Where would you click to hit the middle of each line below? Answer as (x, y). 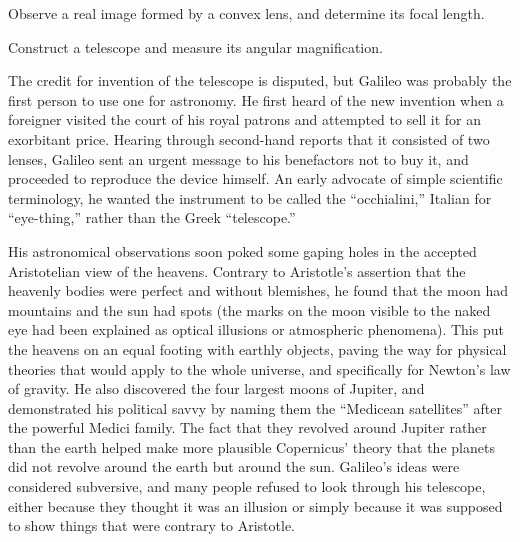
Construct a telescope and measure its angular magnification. (195, 46)
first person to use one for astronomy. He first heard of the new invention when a (256, 99)
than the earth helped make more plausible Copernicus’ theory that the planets (251, 446)
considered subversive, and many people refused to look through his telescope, (247, 486)
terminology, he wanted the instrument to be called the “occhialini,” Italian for (250, 197)
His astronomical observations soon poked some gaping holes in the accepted (242, 250)
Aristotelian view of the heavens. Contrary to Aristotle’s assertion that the (237, 270)
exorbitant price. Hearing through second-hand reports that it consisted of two (249, 138)
